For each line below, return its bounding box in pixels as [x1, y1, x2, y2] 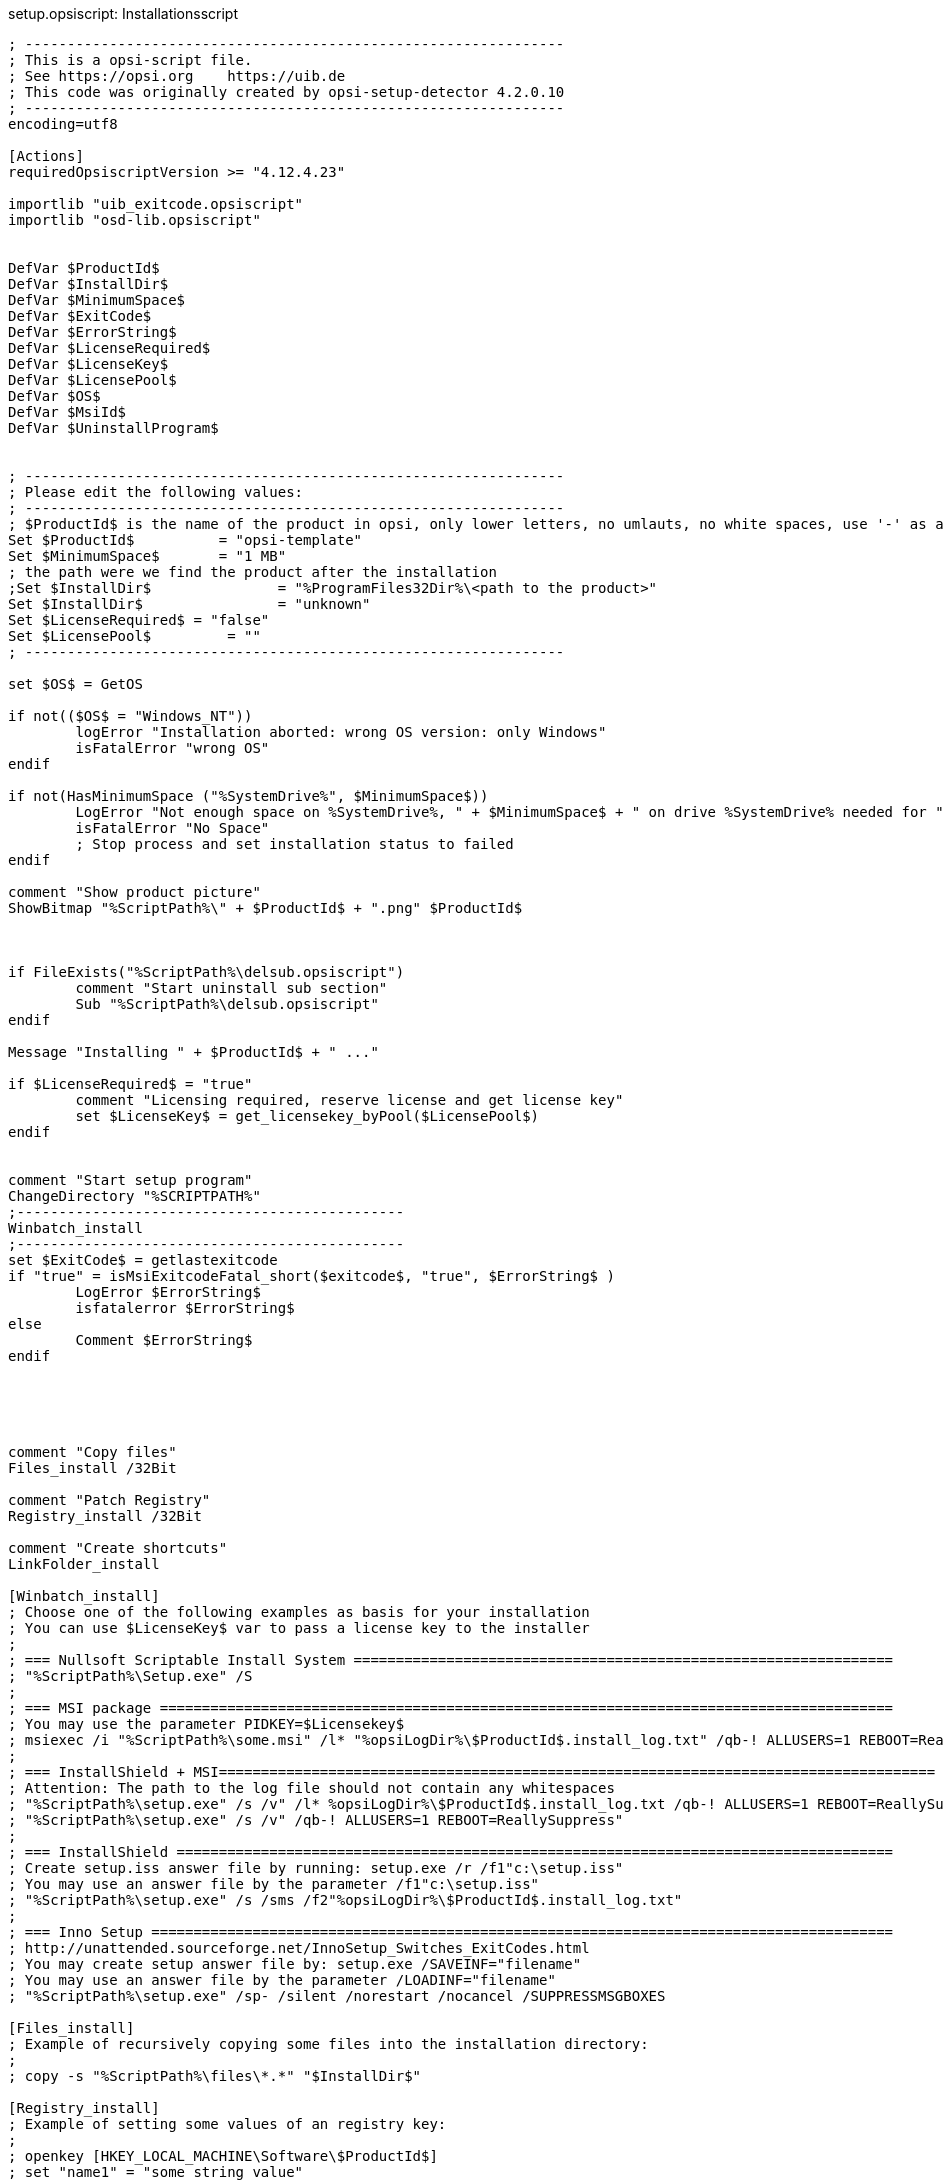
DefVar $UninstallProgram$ [8, 420, 219, 436]
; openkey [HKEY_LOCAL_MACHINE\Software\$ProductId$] [8, 2148, 438, 2164]
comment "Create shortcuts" [8, 1540, 228, 1556]
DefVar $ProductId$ [8, 260, 160, 276]
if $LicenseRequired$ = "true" [8, 1076, 253, 1092]
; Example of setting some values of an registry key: [8, 2116, 447, 2132]
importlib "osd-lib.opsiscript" [8, 212, 261, 228]
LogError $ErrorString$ [75, 1284, 261, 1300]
